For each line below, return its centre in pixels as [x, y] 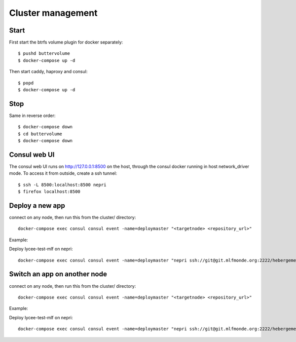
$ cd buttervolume [40, 134]
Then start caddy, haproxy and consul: [48, 72]
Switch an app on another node [58, 274]
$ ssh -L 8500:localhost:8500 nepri [62, 185]
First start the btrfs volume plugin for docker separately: [66, 42]
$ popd [26, 83]
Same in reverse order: [32, 115]
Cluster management [53, 13]
